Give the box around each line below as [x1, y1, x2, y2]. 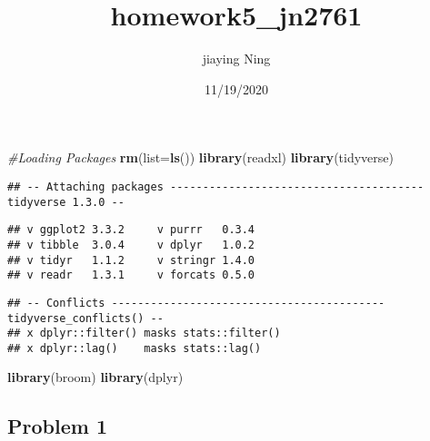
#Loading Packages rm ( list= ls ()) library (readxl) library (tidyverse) [7, 148, 394, 167]
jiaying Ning [202, 49, 271, 68]
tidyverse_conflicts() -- [7, 311, 164, 325]
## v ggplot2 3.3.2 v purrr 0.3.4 [7, 223, 255, 237]
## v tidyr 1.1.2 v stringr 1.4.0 [7, 253, 255, 267]
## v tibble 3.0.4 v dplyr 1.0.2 [7, 238, 255, 251]
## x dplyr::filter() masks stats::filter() [7, 327, 281, 340]
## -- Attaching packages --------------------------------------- [7, 180, 425, 193]
